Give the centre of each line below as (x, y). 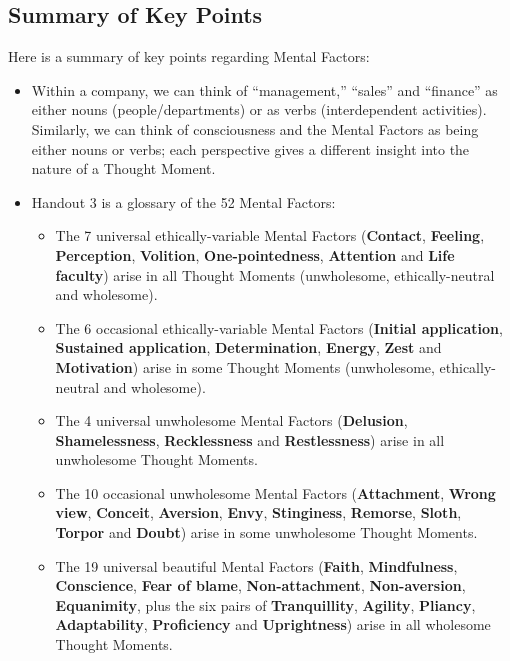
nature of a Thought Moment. (123, 168)
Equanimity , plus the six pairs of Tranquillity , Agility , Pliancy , (265, 604)
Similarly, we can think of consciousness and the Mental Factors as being (255, 128)
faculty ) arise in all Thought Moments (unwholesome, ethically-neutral (275, 274)
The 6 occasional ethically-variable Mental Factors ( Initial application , (279, 327)
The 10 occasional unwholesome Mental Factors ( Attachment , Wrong (275, 492)
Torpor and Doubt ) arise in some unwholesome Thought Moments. (266, 532)
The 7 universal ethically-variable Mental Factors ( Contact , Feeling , (270, 235)
